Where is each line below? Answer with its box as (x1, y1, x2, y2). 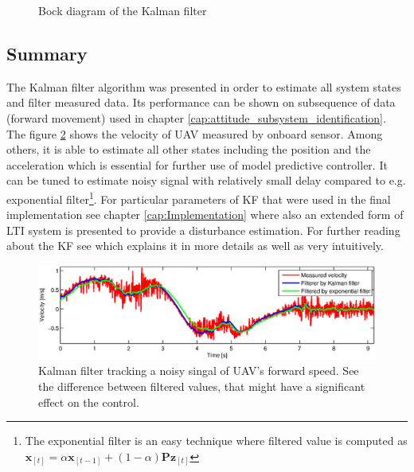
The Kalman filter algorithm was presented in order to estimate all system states (6, 78, 401, 95)
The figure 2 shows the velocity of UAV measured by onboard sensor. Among (6, 125, 383, 142)
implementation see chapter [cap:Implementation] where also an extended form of (6, 206, 404, 223)
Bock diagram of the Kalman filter (38, 2, 207, 18)
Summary (6, 41, 88, 65)
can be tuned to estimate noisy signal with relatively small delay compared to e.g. (6, 172, 406, 189)
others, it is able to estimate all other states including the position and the (6, 141, 371, 158)
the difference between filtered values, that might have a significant (38, 378, 365, 394)
